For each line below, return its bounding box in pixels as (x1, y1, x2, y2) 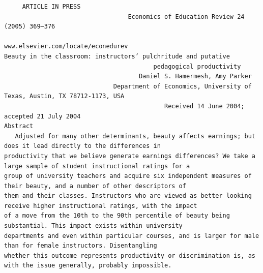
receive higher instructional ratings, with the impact (4, 202, 197, 209)
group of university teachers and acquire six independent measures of (4, 172, 252, 180)
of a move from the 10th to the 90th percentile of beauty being (4, 212, 230, 220)
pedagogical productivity (153, 63, 241, 70)
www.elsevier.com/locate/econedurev (4, 43, 128, 50)
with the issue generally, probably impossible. (4, 262, 172, 269)
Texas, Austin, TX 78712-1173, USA (4, 93, 125, 100)
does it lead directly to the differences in (4, 142, 161, 150)
